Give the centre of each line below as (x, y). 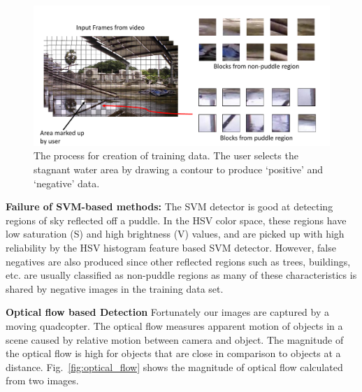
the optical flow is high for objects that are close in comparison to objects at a (173, 353)
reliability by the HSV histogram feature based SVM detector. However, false (171, 247)
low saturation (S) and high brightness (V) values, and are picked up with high (175, 234)
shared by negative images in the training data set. (115, 288)
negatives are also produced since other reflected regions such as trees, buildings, (178, 261)
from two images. (42, 380)
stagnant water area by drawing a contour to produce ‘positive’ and (179, 169)
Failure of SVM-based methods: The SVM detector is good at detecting (169, 206)
